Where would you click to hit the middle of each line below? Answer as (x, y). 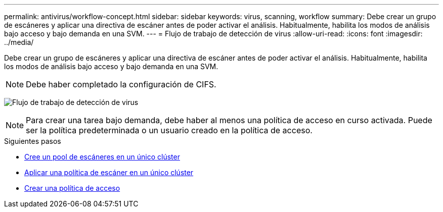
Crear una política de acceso (72, 188)
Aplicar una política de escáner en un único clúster (109, 172)
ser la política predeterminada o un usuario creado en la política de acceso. (169, 130)
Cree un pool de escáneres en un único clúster (102, 157)
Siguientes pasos (33, 141)
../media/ (19, 42)
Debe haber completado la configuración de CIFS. (121, 84)
